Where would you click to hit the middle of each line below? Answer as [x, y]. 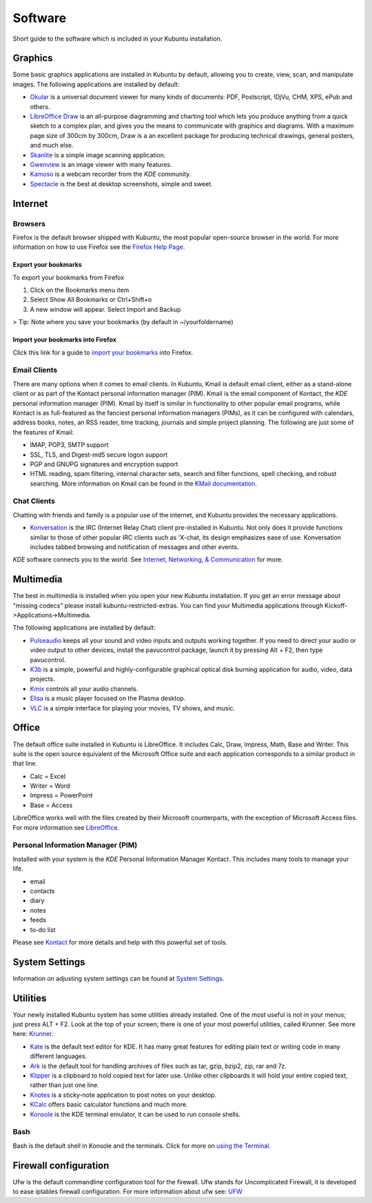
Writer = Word [50, 786]
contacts [42, 891]
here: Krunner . [33, 1034]
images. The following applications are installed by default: [96, 84]
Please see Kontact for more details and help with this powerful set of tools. [120, 942]
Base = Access [51, 805]
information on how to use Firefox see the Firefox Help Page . [99, 247]
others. [40, 106]
